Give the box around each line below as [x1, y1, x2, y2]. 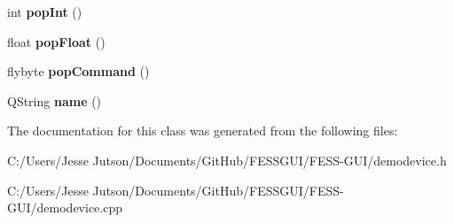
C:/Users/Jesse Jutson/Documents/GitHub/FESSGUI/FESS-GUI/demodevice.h [7, 150, 447, 169]
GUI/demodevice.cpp [7, 198, 122, 217]
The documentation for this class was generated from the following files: [7, 121, 398, 140]
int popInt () [7, 3, 82, 20]
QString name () [7, 91, 102, 110]
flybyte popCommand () [7, 62, 150, 81]
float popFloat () [7, 32, 106, 50]
